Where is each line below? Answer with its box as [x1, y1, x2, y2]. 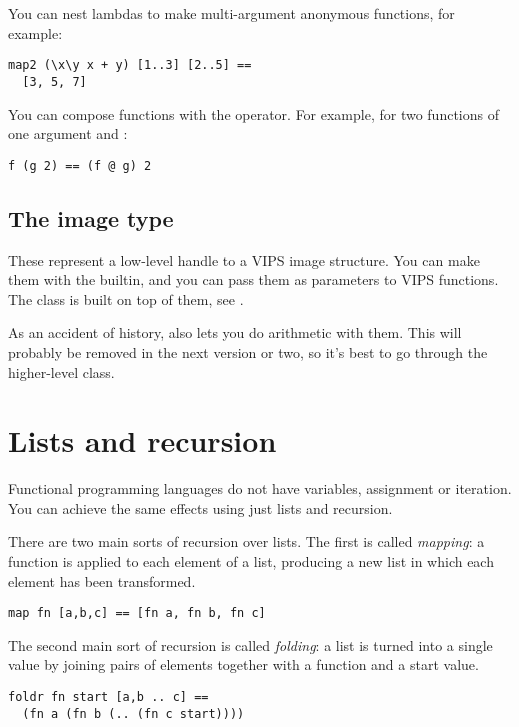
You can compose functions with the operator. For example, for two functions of [8, 103, 499, 124]
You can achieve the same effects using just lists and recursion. [8, 497, 393, 518]
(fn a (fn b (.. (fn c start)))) [22, 706, 245, 721]
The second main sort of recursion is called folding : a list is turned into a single [8, 634, 493, 655]
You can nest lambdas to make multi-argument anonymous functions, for [8, 3, 455, 23]
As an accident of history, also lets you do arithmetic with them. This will [8, 322, 462, 343]
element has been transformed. [8, 570, 196, 591]
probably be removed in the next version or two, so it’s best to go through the [8, 341, 488, 362]
